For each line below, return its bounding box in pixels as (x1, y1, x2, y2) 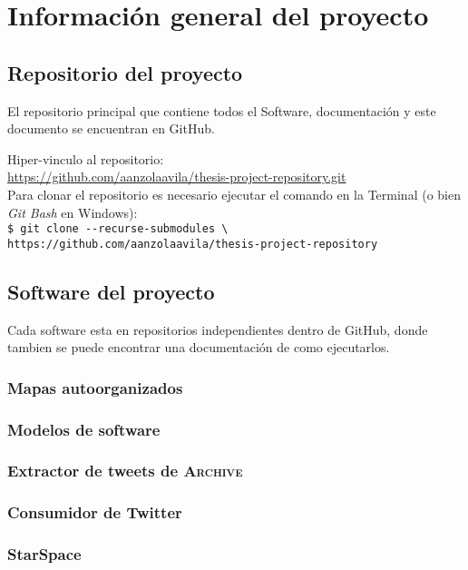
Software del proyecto (7, 277, 215, 305)
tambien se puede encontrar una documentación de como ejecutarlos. (7, 338, 390, 357)
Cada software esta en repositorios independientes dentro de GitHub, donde (7, 319, 428, 339)
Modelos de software (7, 418, 161, 440)
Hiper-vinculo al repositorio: (7, 149, 164, 168)
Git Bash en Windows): (7, 202, 138, 221)
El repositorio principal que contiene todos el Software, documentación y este (7, 101, 436, 120)
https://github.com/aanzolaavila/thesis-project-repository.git (7, 167, 346, 186)
